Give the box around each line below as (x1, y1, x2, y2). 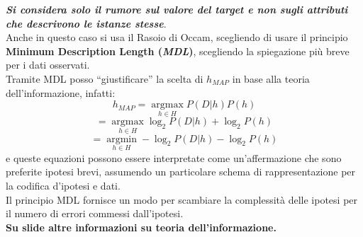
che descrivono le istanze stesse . (6, 16, 167, 30)
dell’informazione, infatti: (6, 85, 116, 100)
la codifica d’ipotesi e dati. (6, 178, 121, 192)
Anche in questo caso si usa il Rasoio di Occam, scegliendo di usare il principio (6, 30, 348, 45)
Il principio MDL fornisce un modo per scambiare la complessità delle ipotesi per (6, 192, 358, 207)
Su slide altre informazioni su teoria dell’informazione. (6, 219, 277, 234)
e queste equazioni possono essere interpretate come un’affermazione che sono (6, 150, 342, 165)
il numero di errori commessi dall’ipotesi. (6, 206, 184, 221)
